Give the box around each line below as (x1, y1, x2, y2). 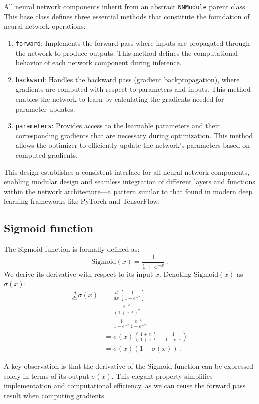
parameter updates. (15, 103, 75, 114)
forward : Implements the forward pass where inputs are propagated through (15, 37, 250, 48)
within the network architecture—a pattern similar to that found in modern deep (4, 186, 253, 196)
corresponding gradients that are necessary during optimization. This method (15, 130, 253, 140)
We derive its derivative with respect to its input (4, 268, 153, 279)
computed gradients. (15, 149, 78, 160)
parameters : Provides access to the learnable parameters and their (15, 120, 220, 131)
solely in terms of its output (4, 370, 89, 381)
